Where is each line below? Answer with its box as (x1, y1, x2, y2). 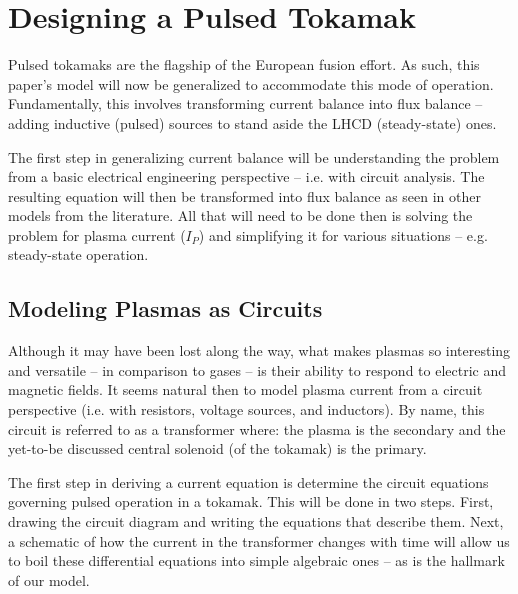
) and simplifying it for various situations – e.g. (198, 224, 488, 245)
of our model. (8, 569, 90, 590)
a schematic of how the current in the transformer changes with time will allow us (8, 530, 510, 551)
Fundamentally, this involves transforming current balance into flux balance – (8, 93, 483, 114)
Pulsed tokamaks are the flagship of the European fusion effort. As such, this (8, 54, 480, 75)
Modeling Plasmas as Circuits (8, 293, 323, 324)
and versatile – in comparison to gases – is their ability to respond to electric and (8, 359, 507, 380)
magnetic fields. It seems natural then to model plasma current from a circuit (8, 379, 483, 400)
